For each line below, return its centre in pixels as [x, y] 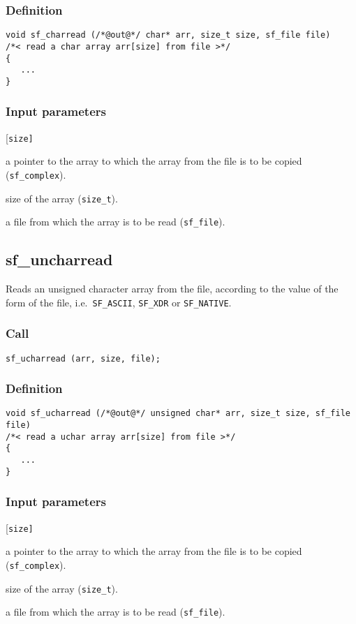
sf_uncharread [59, 259]
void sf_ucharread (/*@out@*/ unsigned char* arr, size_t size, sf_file [178, 414]
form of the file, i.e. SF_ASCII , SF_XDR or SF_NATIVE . [119, 302]
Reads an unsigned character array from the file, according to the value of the [172, 289]
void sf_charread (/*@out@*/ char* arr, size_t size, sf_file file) [168, 35]
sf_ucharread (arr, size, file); [83, 358]
